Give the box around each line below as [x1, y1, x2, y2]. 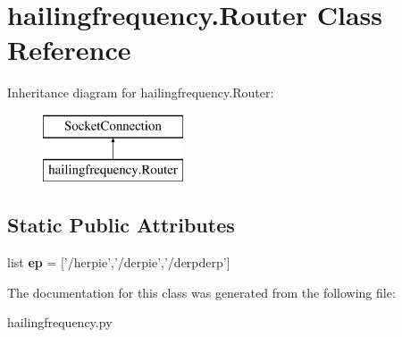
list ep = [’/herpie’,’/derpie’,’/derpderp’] [7, 253, 230, 272]
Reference [7, 31, 131, 68]
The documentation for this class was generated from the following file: [7, 282, 396, 301]
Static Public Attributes [7, 211, 235, 239]
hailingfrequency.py [7, 313, 113, 332]
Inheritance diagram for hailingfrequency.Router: [7, 83, 274, 102]
